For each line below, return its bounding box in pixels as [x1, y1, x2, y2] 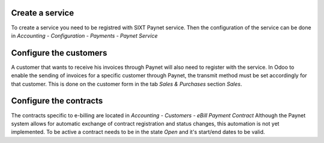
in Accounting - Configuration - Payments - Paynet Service [11, 32, 158, 39]
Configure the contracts [11, 96, 103, 106]
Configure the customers [11, 48, 107, 58]
